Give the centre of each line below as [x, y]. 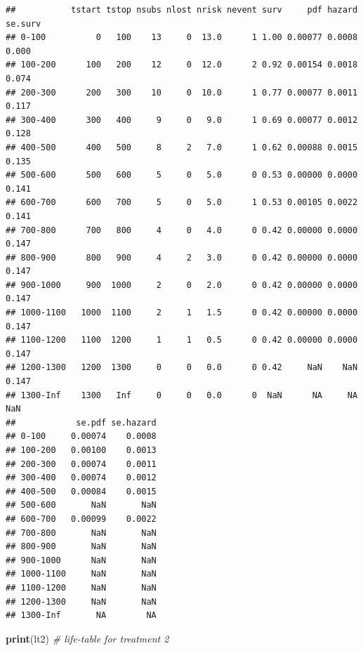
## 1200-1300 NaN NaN [81, 601]
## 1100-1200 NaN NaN [81, 587]
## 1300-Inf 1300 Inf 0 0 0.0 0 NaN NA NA [182, 395]
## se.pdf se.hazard [81, 422]
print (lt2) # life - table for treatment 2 [87, 638]
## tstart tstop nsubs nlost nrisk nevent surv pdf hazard [182, 10]
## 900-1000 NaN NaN [81, 560]
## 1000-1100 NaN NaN [81, 574]
